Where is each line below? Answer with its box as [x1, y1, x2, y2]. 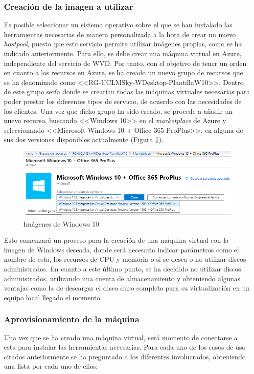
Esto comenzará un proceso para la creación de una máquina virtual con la [4, 235, 229, 245]
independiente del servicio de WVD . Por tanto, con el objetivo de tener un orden [4, 58, 247, 68]
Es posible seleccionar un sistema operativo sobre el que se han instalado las [4, 20, 232, 30]
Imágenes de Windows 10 [23, 218, 99, 229]
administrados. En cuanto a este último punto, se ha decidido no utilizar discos [4, 264, 241, 274]
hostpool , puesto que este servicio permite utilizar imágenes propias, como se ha [4, 39, 242, 49]
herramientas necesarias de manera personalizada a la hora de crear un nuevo [4, 29, 236, 39]
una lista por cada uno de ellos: [4, 361, 98, 371]
